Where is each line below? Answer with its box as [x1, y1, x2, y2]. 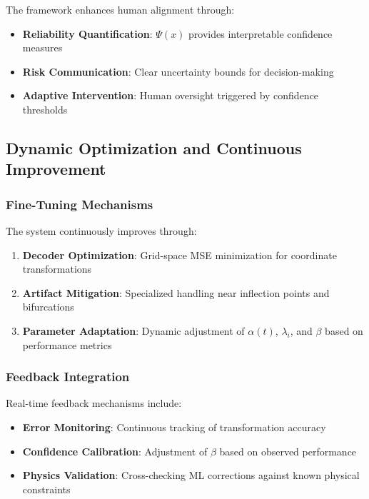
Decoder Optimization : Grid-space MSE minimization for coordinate [22, 247, 337, 262]
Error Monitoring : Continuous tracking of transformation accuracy [22, 419, 326, 434]
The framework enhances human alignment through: [6, 2, 235, 16]
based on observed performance [219, 443, 357, 458]
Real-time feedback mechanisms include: [6, 395, 182, 410]
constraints [22, 481, 71, 496]
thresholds [22, 101, 68, 116]
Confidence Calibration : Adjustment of [22, 443, 208, 458]
